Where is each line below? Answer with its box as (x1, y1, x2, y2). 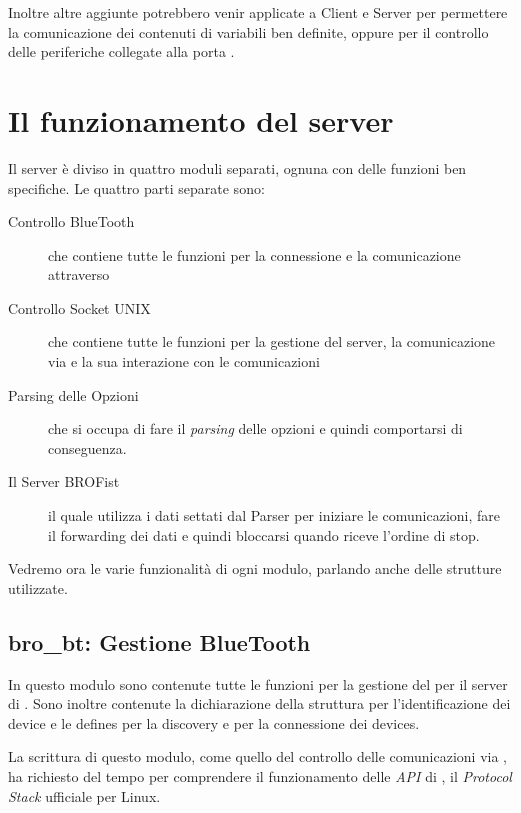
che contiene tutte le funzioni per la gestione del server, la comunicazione (48, 331, 496, 352)
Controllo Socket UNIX (8, 297, 151, 318)
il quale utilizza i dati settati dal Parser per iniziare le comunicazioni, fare (48, 505, 501, 526)
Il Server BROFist (8, 471, 120, 492)
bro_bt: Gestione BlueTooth (8, 626, 311, 657)
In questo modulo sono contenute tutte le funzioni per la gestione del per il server (8, 673, 508, 694)
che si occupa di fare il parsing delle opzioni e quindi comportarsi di (48, 418, 463, 439)
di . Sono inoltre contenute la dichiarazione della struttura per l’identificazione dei (8, 693, 511, 714)
